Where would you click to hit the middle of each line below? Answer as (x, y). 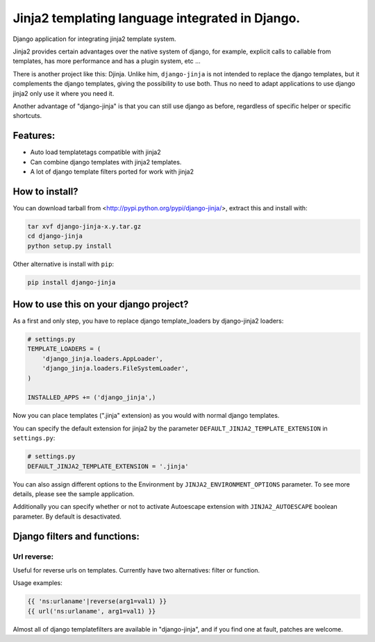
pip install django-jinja (72, 282)
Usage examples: (37, 583)
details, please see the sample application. (74, 493)
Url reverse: (33, 557)
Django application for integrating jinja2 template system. (94, 39)
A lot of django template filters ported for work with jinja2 (112, 171)
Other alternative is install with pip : (64, 264)
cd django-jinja (55, 236)
